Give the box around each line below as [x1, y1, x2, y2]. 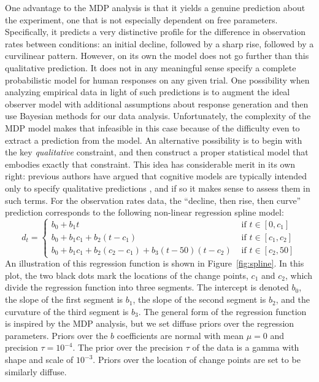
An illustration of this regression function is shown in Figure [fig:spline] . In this [5, 257, 304, 270]
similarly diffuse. [5, 365, 67, 378]
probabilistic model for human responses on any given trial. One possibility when [5, 73, 310, 86]
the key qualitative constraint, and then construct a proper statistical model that [5, 146, 309, 158]
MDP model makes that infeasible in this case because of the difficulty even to [5, 121, 300, 134]
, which [285, 268, 312, 281]
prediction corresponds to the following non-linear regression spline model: [5, 206, 284, 219]
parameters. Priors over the [5, 329, 108, 341]
